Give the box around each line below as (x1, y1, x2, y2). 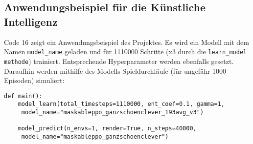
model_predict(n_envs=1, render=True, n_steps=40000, (18, 125, 197, 132)
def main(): (4, 92, 43, 100)
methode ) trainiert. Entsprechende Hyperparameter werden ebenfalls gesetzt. (4, 56, 234, 66)
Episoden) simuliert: (4, 75, 65, 85)
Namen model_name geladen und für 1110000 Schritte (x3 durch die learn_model (4, 46, 247, 57)
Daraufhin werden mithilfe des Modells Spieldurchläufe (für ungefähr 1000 (4, 65, 227, 76)
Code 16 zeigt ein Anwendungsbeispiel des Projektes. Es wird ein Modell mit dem (4, 37, 249, 47)
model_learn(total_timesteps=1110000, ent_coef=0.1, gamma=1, (18, 101, 225, 108)
